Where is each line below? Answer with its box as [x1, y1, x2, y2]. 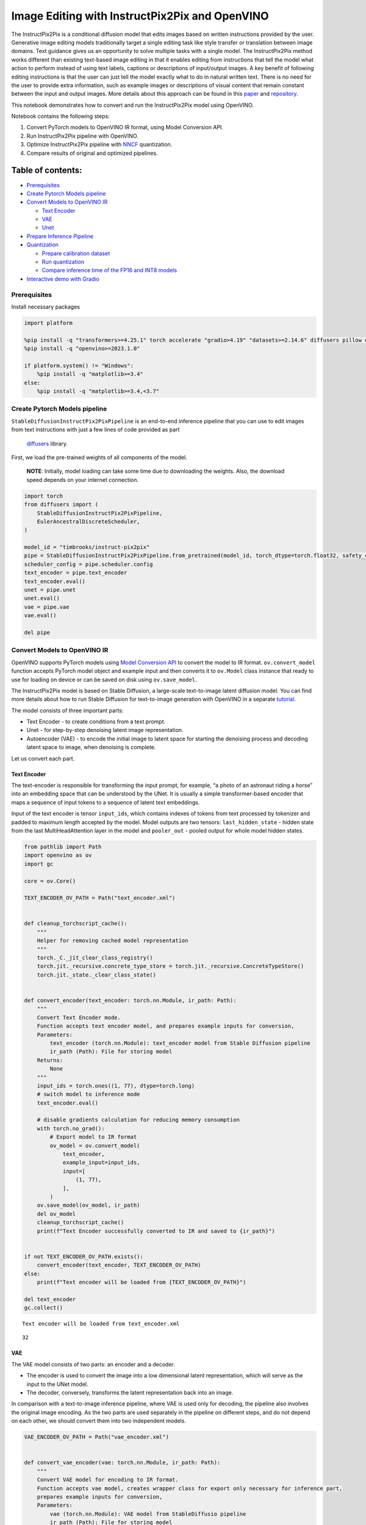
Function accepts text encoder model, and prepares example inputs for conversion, [37, 1022, 295, 1030]
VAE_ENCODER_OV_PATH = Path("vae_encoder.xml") [24, 1433, 169, 1441]
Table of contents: [11, 165, 82, 176]
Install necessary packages [11, 303, 81, 310]
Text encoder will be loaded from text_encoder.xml [22, 1321, 180, 1327]
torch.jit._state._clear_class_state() [37, 971, 157, 978]
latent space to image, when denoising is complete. [26, 744, 156, 751]
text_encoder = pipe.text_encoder [24, 569, 127, 576]
